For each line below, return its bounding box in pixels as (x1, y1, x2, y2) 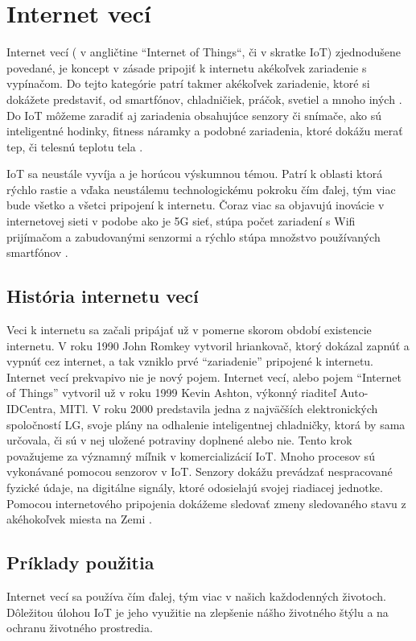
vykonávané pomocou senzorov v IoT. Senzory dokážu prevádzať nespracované (6, 463, 393, 480)
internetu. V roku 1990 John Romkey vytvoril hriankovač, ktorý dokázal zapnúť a (6, 337, 410, 354)
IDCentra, (6, 400, 56, 417)
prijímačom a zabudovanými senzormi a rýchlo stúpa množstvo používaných (6, 228, 381, 245)
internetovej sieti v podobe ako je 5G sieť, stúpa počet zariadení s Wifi (6, 213, 356, 230)
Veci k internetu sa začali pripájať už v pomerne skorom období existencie (6, 321, 372, 338)
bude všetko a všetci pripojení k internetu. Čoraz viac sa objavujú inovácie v (6, 196, 385, 213)
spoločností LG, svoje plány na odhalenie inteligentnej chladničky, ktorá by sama (6, 416, 406, 432)
